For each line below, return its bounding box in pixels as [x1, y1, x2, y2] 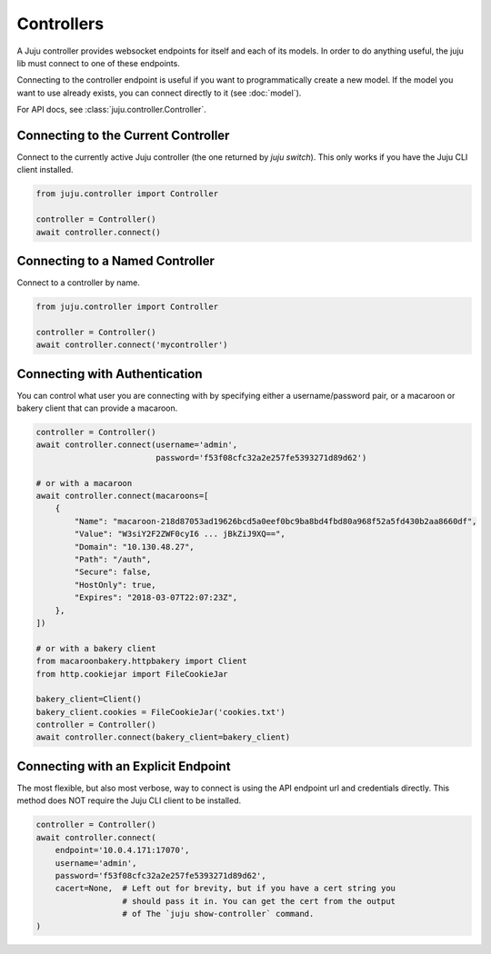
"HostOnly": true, [74, 580, 156, 590]
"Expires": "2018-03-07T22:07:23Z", [74, 592, 238, 603]
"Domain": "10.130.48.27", [74, 542, 195, 552]
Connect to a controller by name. [16, 277, 140, 288]
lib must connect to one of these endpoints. [16, 57, 181, 68]
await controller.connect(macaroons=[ [35, 491, 209, 502]
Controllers [16, 14, 105, 34]
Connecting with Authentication [16, 366, 204, 382]
